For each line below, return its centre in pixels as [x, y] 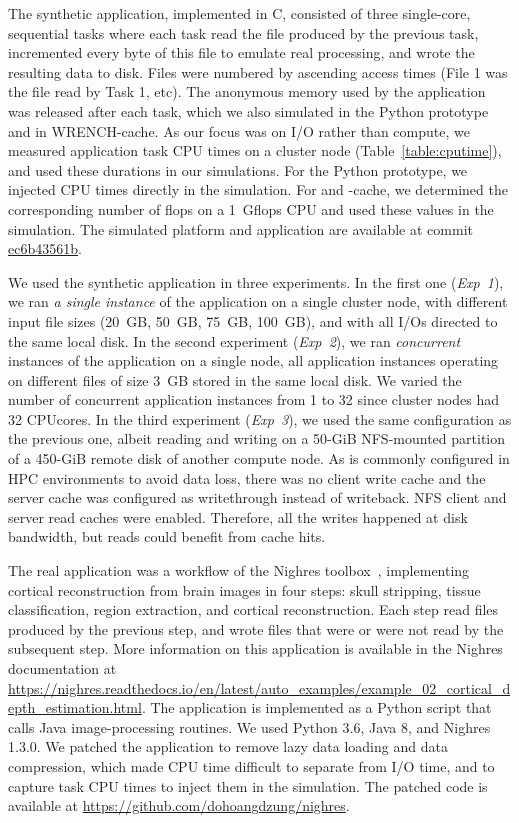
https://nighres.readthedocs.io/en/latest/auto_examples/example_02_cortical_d [259, 687]
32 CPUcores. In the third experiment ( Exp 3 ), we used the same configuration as [260, 418]
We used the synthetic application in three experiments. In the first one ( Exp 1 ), [256, 281]
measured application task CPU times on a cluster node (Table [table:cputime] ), [255, 150]
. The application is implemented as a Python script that [316, 707]
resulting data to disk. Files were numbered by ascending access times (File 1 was [258, 71]
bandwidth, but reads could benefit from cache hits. [167, 536]
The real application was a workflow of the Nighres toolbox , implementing [239, 570]
